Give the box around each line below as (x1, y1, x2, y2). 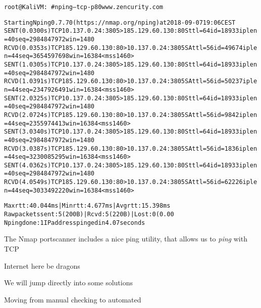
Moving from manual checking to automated (4, 294, 141, 304)
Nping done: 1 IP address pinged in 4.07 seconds (4, 219, 145, 226)
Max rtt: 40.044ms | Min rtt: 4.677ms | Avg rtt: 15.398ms (4, 202, 171, 210)
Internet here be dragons (4, 260, 80, 271)
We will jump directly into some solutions (4, 277, 133, 288)
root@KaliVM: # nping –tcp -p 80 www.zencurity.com (4, 4, 164, 11)
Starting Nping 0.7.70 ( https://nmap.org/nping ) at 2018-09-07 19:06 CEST (4, 19, 236, 26)
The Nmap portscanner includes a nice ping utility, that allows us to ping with (4, 233, 247, 244)
